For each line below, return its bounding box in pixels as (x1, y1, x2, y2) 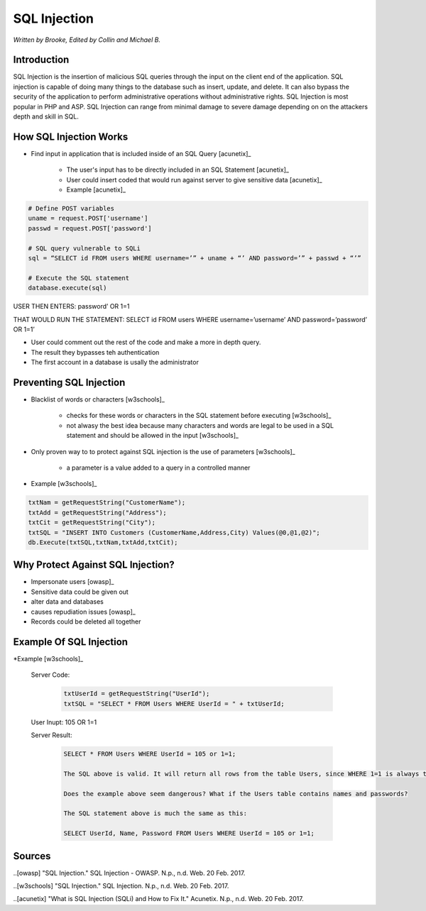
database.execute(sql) (28, 284, 107, 292)
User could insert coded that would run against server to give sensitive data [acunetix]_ (66, 175, 322, 184)
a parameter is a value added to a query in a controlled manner (66, 463, 251, 472)
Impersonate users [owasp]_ (31, 578, 114, 586)
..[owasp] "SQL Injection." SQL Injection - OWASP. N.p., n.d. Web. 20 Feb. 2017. (13, 868, 246, 877)
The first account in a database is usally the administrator (31, 358, 199, 367)
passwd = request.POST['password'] (28, 224, 152, 232)
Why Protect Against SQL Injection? (13, 559, 175, 571)
